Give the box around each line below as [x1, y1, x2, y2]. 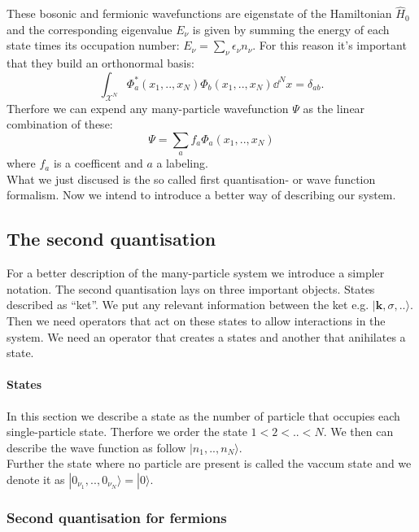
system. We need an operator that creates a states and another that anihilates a [7, 328, 406, 345]
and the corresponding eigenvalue [7, 20, 172, 37]
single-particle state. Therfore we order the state [7, 423, 247, 440]
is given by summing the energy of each [192, 20, 390, 37]
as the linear [303, 99, 365, 116]
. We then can [323, 423, 394, 440]
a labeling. [156, 155, 208, 172]
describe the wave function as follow [7, 438, 186, 456]
